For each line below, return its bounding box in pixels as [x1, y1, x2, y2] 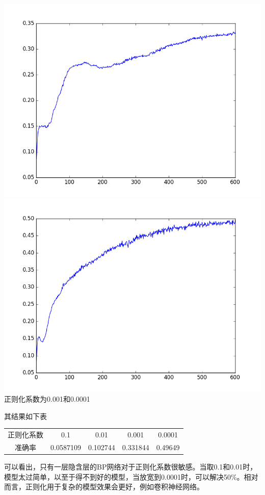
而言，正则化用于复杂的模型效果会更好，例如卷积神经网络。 [4, 481, 204, 492]
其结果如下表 [4, 410, 47, 421]
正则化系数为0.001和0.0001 [4, 394, 90, 404]
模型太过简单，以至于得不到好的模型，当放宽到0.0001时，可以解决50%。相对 [4, 471, 258, 482]
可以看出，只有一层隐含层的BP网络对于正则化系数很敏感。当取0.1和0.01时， [4, 461, 257, 472]
